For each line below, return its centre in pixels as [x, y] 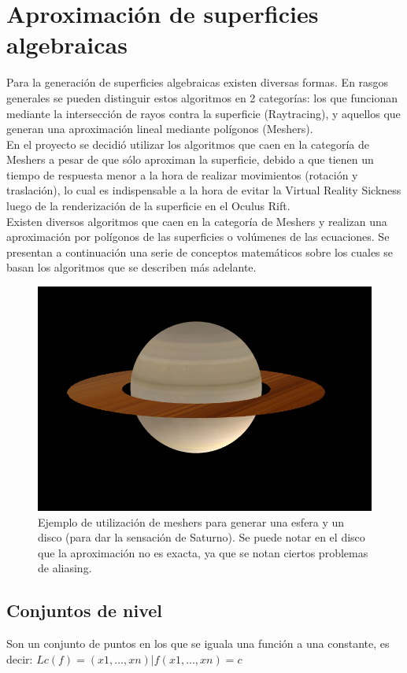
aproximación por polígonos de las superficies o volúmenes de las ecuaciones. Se [198, 237]
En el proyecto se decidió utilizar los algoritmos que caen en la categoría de [188, 144]
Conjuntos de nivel [85, 610]
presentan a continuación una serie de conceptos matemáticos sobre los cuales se [200, 251]
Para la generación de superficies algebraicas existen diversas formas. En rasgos [198, 82]
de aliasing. [65, 568]
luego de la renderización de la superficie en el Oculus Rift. [148, 206]
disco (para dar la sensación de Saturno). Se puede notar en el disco [202, 537]
